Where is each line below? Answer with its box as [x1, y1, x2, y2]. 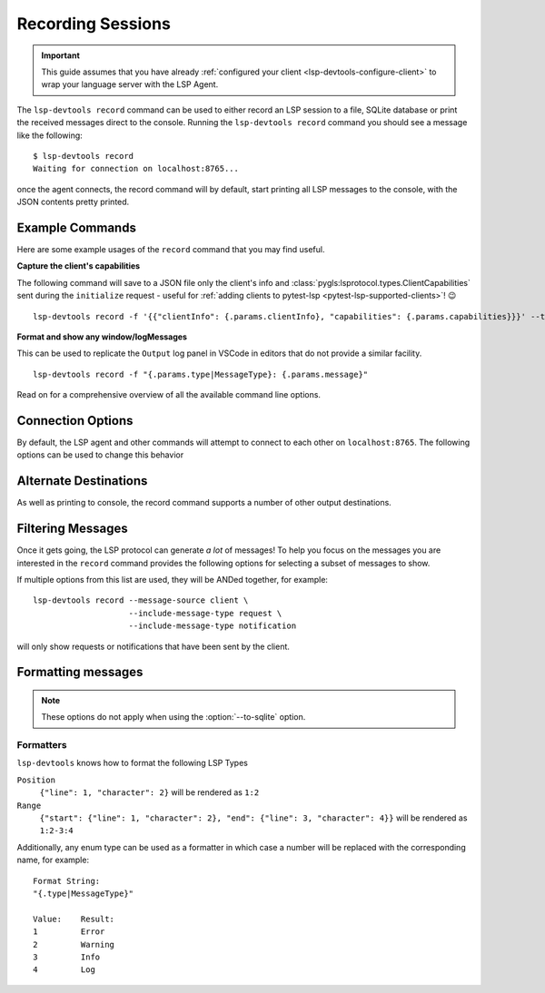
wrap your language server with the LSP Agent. [41, 79, 219, 90]
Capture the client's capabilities [16, 261, 141, 271]
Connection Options [16, 413, 134, 428]
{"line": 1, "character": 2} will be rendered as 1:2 [39, 787, 260, 798]
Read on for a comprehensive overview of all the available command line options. [16, 389, 322, 400]
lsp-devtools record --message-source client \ [33, 595, 249, 605]
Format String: [33, 876, 101, 886]
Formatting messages [16, 664, 144, 680]
